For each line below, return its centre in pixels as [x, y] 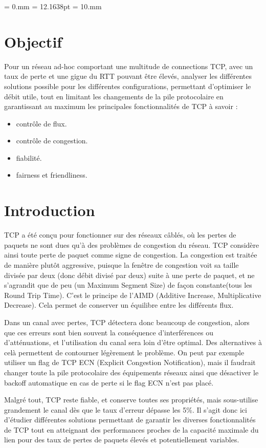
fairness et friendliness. [52, 175]
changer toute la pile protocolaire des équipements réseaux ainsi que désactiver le [131, 372]
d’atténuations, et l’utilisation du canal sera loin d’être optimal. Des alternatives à [133, 342]
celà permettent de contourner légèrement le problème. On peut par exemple [124, 352]
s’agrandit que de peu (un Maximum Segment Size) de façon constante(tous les [128, 285]
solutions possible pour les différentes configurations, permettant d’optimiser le [128, 86]
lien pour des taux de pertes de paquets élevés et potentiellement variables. [122, 440]
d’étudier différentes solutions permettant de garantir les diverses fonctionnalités [130, 420]
